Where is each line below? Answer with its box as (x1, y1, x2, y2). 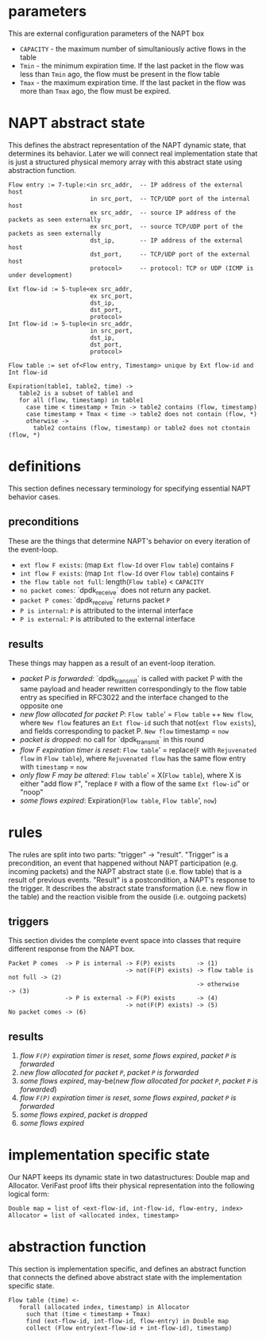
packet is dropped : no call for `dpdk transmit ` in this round (19, 734, 204, 746)
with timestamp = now (19, 761, 87, 772)
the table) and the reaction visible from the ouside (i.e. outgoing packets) (8, 891, 247, 901)
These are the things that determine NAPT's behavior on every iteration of (8, 536, 251, 545)
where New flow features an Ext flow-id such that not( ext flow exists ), (19, 718, 256, 727)
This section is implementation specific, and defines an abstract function (8, 1265, 246, 1274)
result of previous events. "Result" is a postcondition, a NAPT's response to (8, 875, 256, 884)
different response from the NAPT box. (8, 944, 136, 954)
